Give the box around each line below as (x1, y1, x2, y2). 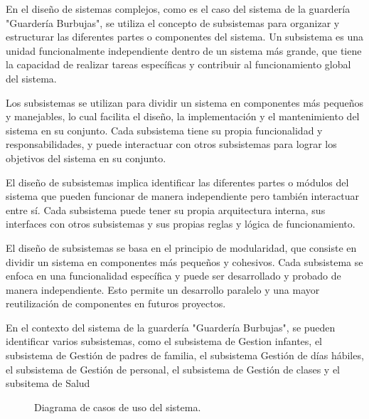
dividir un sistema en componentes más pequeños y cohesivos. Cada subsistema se (6, 254, 363, 269)
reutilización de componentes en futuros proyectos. (6, 296, 226, 311)
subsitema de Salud (6, 376, 90, 391)
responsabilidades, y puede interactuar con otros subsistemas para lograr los (6, 137, 337, 152)
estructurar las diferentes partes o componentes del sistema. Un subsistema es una (6, 29, 364, 44)
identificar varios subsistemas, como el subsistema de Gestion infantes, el (6, 334, 323, 349)
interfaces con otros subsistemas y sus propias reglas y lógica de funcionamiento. (6, 216, 355, 231)
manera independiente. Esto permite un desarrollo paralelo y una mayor (6, 282, 320, 297)
